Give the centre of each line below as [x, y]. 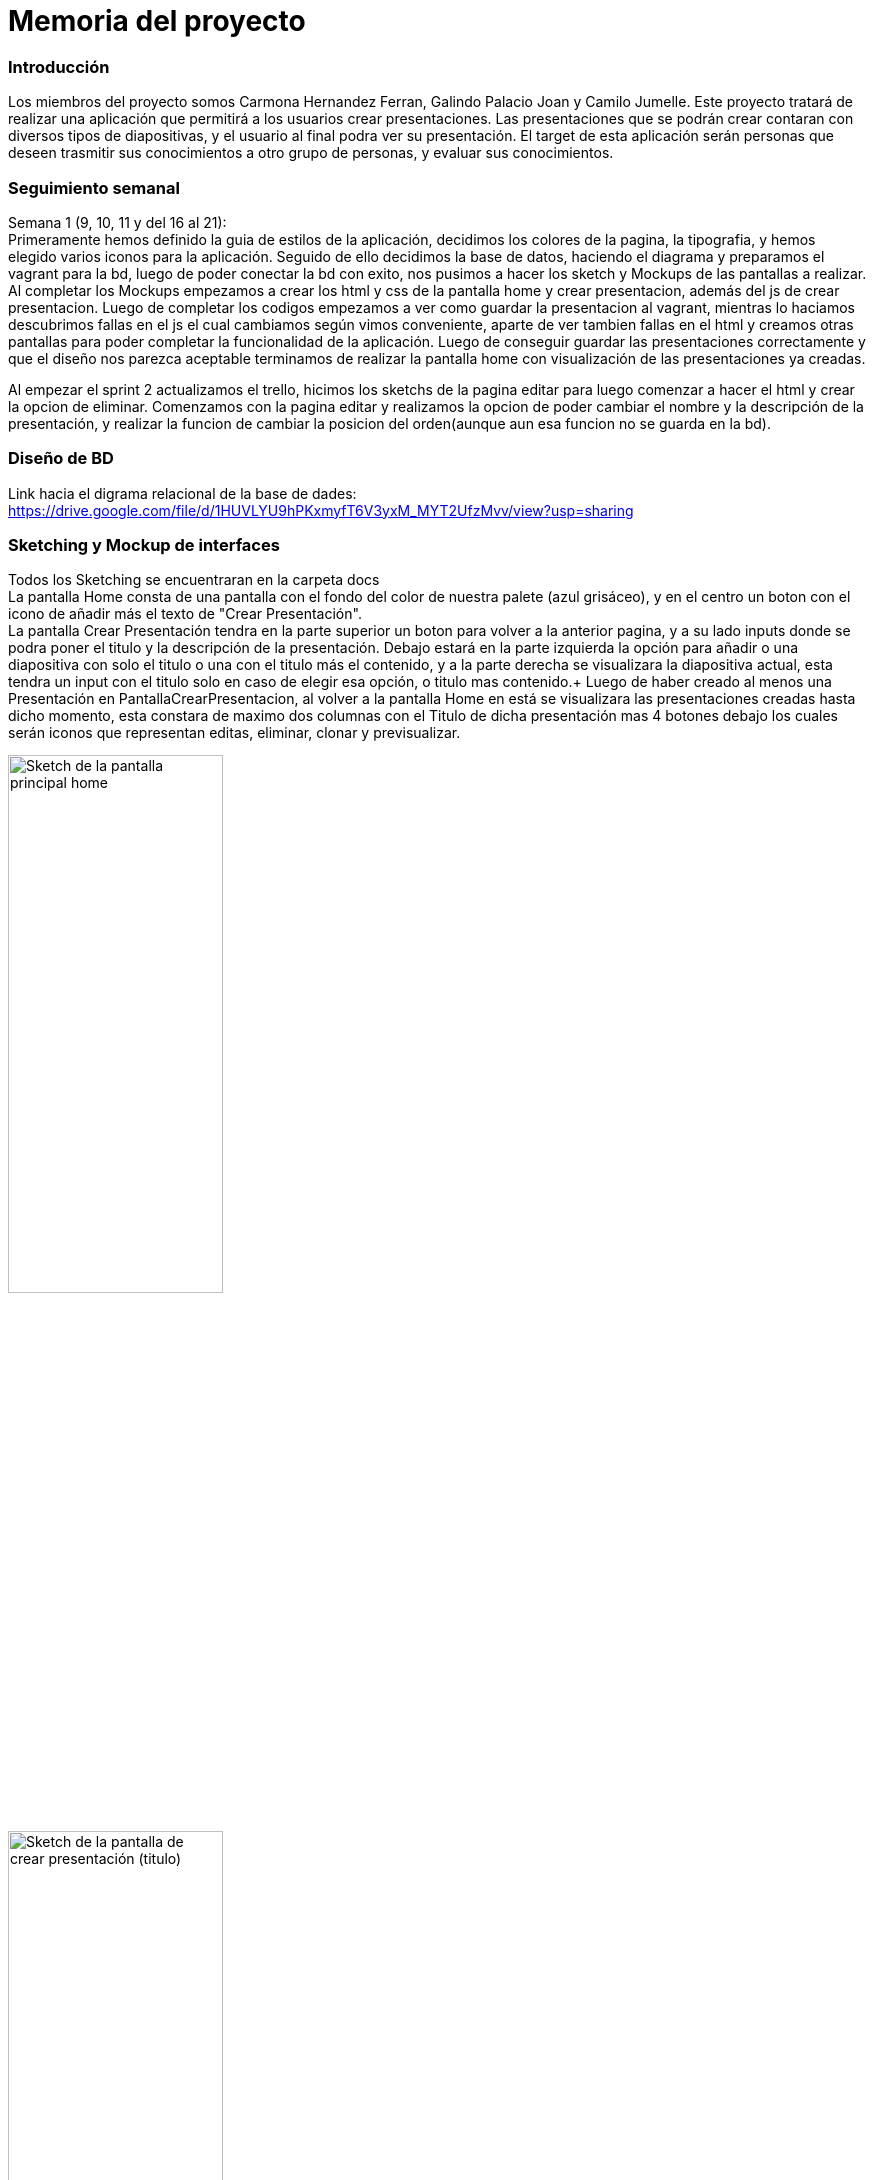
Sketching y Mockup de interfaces [144, 545]
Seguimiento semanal [94, 187]
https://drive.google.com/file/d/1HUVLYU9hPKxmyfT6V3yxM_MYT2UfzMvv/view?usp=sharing [321, 510]
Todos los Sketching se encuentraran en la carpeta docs [194, 580]
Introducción [59, 66]
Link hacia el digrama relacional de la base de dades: [182, 493]
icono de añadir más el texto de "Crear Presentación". [185, 614]
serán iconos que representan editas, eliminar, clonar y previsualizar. [234, 733]
